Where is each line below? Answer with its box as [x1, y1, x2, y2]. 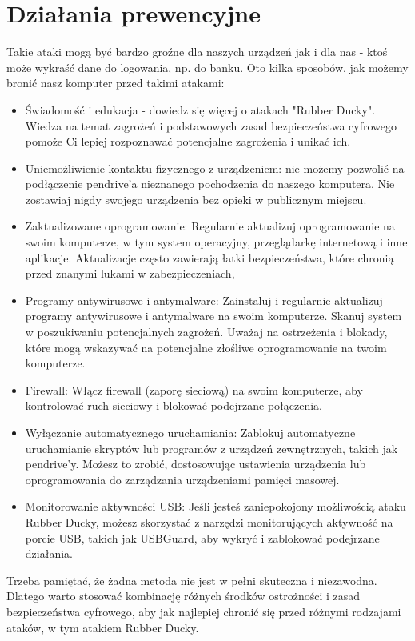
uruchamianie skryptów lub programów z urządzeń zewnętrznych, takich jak [25, 439, 398, 456]
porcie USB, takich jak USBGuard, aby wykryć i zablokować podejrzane [25, 529, 380, 546]
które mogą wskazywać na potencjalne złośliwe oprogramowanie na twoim [25, 339, 387, 355]
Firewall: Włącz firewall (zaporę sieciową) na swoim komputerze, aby [25, 381, 363, 398]
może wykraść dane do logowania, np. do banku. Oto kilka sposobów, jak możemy [6, 58, 409, 75]
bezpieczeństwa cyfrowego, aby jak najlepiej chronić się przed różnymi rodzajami [6, 603, 401, 619]
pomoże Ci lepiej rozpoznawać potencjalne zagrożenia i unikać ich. [25, 133, 351, 150]
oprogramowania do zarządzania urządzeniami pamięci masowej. [25, 471, 340, 487]
